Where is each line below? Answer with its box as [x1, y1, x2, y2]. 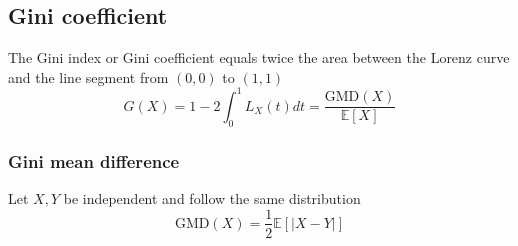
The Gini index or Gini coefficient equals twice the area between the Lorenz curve [8, 47, 510, 68]
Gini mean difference [8, 148, 180, 173]
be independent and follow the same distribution [63, 187, 361, 208]
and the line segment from [8, 66, 169, 87]
